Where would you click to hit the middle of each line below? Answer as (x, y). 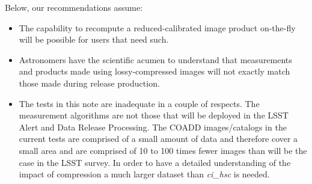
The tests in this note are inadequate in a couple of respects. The (139, 103)
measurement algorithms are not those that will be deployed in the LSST (154, 115)
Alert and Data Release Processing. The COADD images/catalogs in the (153, 127)
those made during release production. (89, 83)
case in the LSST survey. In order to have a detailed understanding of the (155, 162)
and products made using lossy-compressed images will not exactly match (154, 71)
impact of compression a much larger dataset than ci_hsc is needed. (144, 174)
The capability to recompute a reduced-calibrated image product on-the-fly (157, 27)
